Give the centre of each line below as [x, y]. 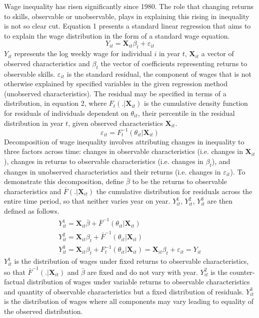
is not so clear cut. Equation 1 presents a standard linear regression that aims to [127, 26]
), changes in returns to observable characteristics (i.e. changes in [104, 161]
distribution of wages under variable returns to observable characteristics [138, 282]
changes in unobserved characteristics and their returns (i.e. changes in [112, 171]
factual [14, 282]
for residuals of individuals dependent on [66, 113]
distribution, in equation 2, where [55, 103]
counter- [242, 272]
